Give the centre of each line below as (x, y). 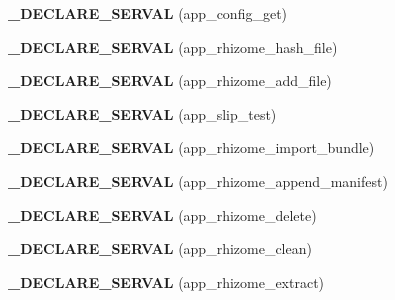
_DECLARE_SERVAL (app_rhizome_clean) (160, 248)
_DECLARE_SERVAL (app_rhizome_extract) (166, 281)
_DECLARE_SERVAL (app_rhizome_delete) (162, 214)
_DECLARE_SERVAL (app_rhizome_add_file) (170, 80)
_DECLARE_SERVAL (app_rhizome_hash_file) (173, 46)
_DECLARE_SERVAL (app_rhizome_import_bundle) (191, 147)
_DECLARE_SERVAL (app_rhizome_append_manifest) (198, 180)
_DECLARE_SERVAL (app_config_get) (148, 13)
